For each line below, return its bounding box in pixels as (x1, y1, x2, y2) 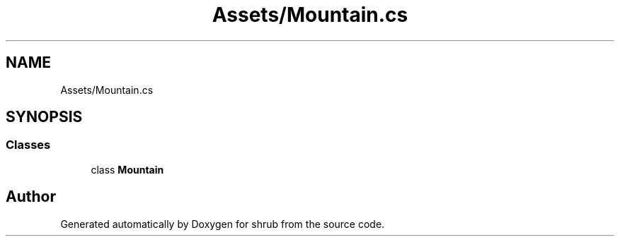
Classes (6, 138, 51, 152)
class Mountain (91, 163, 164, 176)
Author (6, 188, 56, 206)
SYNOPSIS (6, 108, 83, 126)
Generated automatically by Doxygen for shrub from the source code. (60, 217, 385, 230)
